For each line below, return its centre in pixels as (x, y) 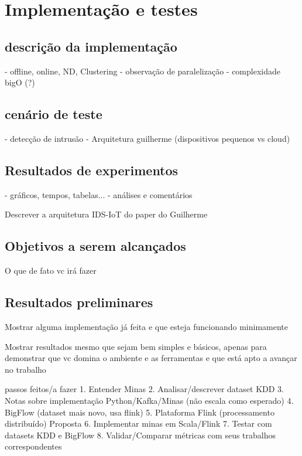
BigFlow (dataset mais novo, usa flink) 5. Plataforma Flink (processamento (140, 412)
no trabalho (25, 369)
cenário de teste (54, 114)
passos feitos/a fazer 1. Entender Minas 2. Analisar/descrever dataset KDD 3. (144, 389)
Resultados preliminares (79, 302)
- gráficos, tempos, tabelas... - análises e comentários (99, 194)
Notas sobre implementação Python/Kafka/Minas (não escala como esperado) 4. (149, 400)
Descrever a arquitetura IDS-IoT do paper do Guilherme (106, 214)
